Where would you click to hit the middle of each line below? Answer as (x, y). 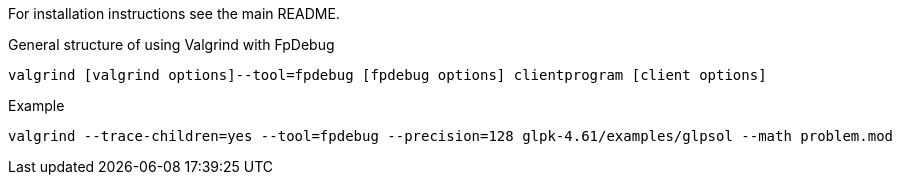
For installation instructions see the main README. (174, 13)
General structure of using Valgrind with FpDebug (171, 44)
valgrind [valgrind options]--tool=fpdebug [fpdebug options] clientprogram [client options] (387, 75)
